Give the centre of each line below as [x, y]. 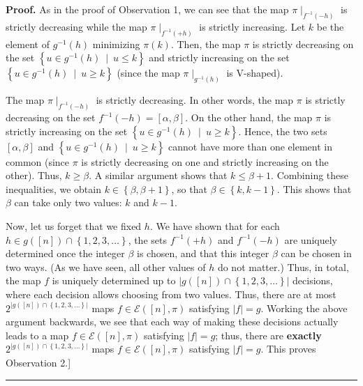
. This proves [288, 349]
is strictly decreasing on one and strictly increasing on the [205, 161]
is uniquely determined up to [114, 280]
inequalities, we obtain [53, 188]
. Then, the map [206, 44]
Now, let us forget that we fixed [74, 226]
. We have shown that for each [215, 226]
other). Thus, [34, 175]
